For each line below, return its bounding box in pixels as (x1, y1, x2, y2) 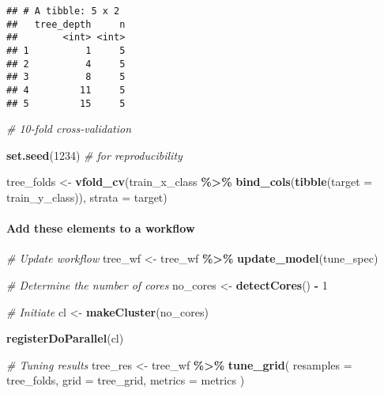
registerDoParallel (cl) (6, 330, 124, 347)
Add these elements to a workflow (6, 220, 195, 237)
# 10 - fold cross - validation (6, 120, 132, 137)
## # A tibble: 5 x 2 (6, 6, 120, 17)
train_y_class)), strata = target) (6, 189, 168, 206)
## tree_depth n (6, 18, 126, 30)
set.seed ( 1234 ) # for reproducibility (6, 146, 183, 163)
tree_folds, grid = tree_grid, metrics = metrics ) (6, 372, 245, 388)
